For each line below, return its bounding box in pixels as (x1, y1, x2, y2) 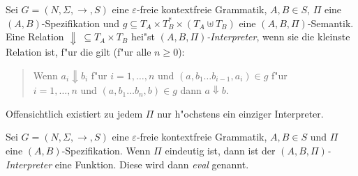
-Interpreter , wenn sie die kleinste (207, 29, 350, 44)
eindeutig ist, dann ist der (165, 143, 276, 157)
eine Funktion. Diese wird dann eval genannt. (54, 157, 249, 171)
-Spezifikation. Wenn (61, 143, 151, 157)
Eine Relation (6, 29, 64, 44)
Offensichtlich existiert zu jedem (6, 106, 143, 120)
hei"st (130, 29, 155, 44)
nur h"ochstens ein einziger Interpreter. (157, 106, 324, 120)
